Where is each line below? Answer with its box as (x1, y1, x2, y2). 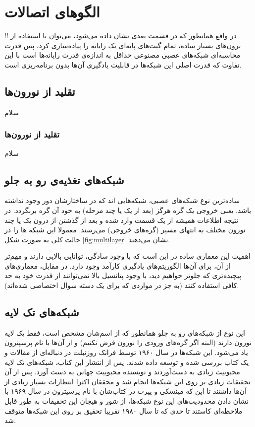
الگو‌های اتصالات (4, 1, 100, 22)
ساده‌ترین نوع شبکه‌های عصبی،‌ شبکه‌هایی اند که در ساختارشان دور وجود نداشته (4, 195, 240, 206)
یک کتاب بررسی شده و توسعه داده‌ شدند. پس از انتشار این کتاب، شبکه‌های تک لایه (4, 356, 249, 367)
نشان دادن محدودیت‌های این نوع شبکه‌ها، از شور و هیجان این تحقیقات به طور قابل (4, 396, 249, 406)
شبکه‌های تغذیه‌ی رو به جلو (4, 172, 124, 187)
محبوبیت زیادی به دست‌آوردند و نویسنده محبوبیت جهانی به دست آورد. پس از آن (4, 366, 240, 377)
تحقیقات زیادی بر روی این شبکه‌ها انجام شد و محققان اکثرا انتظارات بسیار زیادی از (4, 376, 251, 386)
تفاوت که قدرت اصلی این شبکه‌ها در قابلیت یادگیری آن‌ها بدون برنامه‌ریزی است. (4, 59, 242, 70)
